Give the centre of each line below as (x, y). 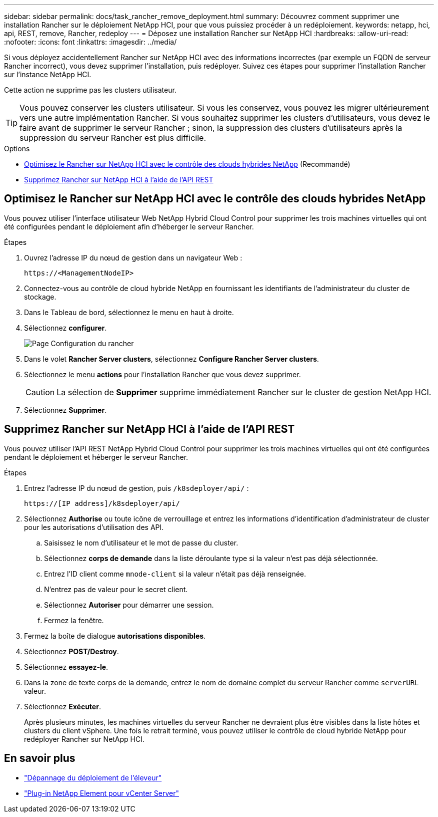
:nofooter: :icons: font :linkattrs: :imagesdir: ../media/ (90, 42)
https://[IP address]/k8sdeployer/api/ (102, 503)
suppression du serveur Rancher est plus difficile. (113, 138)
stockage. (40, 297)
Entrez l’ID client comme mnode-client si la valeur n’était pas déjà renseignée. (175, 574)
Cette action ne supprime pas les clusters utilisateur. (90, 90)
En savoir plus (40, 758)
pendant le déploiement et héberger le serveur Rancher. (96, 457)
